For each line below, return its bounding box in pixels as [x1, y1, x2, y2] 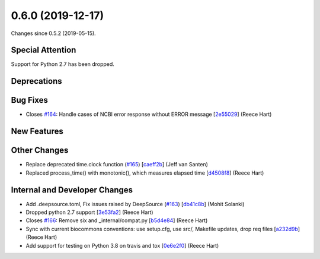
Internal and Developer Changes [11, 185, 133, 195]
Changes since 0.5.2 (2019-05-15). [11, 30, 96, 37]
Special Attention [11, 45, 76, 55]
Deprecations [11, 76, 62, 86]
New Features [11, 127, 63, 137]
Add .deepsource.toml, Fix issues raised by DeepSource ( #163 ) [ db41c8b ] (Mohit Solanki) [25, 200, 245, 207]
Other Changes [11, 146, 69, 156]
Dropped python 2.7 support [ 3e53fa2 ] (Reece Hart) [25, 209, 153, 216]
